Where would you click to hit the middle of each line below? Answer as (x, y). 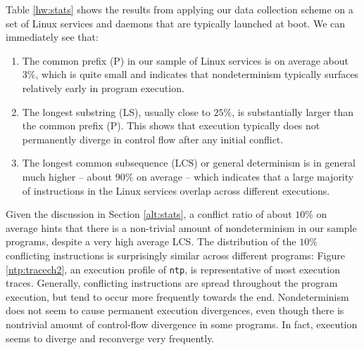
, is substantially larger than (293, 111)
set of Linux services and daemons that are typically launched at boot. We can (176, 23)
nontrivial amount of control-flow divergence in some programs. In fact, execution (182, 324)
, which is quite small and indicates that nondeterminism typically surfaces (197, 74)
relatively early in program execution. (103, 87)
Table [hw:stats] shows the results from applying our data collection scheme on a (180, 9)
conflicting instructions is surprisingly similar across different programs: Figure (175, 255)
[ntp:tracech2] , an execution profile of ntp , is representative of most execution (173, 269)
